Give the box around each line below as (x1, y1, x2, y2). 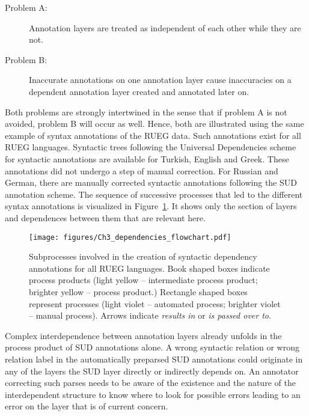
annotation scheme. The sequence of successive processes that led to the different (5, 188, 303, 200)
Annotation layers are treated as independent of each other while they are (29, 21, 301, 34)
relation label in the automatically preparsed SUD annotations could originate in (5, 352, 303, 365)
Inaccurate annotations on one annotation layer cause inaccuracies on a (29, 73, 292, 86)
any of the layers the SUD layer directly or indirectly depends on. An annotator (5, 364, 299, 377)
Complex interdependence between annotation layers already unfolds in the (5, 329, 282, 341)
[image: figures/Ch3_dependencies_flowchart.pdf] (29, 233, 231, 242)
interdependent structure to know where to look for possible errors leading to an (5, 388, 301, 400)
